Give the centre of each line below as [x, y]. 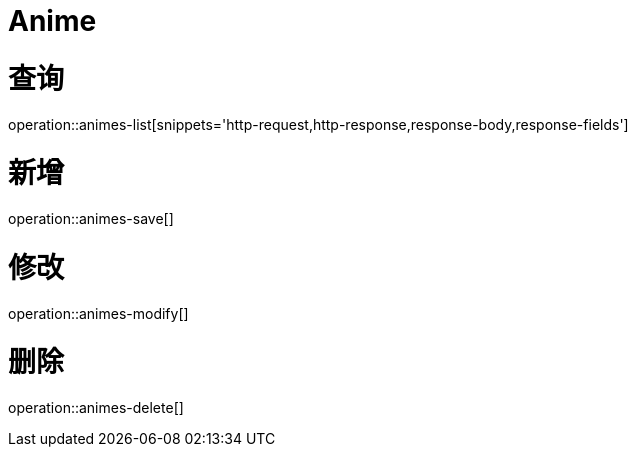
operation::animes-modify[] [98, 313]
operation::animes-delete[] [96, 407]
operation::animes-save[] [91, 218]
